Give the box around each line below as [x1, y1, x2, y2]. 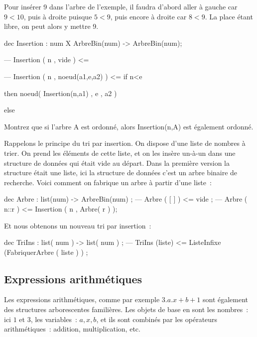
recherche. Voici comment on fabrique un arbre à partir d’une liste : [4, 177, 212, 187]
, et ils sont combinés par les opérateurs [96, 314, 218, 324]
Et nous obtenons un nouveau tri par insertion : [4, 220, 151, 230]
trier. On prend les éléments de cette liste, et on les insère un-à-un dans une [4, 147, 236, 158]
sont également [202, 294, 249, 305]
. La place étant [205, 11, 253, 21]
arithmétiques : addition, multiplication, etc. [4, 324, 140, 334]
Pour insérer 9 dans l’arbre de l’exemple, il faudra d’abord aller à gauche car [4, 1, 238, 11]
